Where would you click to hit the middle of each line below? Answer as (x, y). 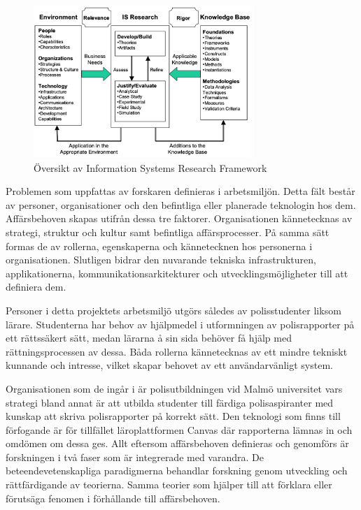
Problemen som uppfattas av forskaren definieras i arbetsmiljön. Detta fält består (180, 191)
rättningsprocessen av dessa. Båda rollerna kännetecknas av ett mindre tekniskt (177, 351)
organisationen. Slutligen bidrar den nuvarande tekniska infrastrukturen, (161, 260)
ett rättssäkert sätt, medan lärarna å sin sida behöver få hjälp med (149, 338)
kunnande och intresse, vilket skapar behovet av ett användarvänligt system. (169, 365)
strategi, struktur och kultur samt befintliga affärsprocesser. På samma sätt (168, 232)
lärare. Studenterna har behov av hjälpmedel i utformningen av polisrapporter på (180, 324)
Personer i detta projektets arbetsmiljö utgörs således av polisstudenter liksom (174, 310)
